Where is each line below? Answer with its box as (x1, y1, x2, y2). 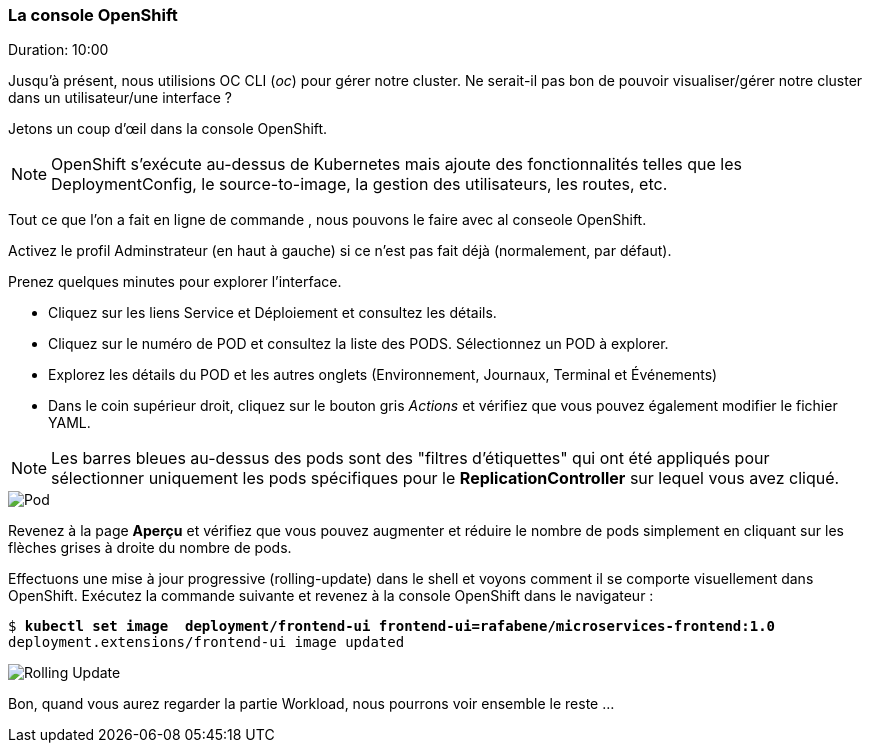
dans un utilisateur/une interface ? (8, 89, 233, 107)
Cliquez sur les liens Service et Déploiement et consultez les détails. (48, 304, 497, 322)
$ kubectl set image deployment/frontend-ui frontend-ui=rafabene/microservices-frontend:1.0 (8, 618, 776, 635)
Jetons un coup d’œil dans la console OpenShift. (8, 120, 328, 138)
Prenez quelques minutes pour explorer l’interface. (8, 273, 342, 291)
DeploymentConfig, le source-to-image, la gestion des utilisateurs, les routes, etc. (51, 174, 668, 195)
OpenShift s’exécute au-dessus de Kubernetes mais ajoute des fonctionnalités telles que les (51, 154, 743, 175)
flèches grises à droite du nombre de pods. (8, 539, 292, 557)
